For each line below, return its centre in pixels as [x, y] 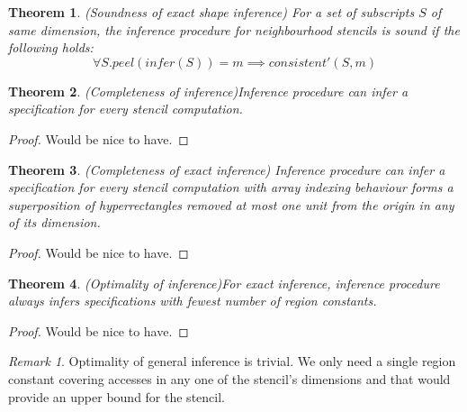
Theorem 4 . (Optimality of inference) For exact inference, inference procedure [224, 283]
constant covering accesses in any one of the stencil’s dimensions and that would [229, 378]
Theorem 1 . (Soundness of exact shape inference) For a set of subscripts [211, 12]
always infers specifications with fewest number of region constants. [193, 301]
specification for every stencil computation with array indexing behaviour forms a [231, 187]
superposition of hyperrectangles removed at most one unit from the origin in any [231, 204]
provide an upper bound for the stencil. [117, 396]
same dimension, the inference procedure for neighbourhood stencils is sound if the [234, 29]
